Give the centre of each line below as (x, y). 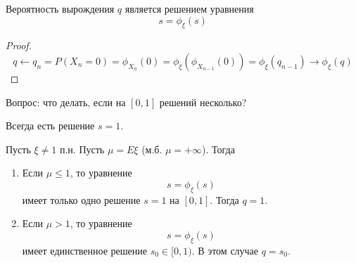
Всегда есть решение (50, 126)
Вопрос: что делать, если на (66, 102)
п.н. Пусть (82, 149)
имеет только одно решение (81, 199)
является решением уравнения (189, 8)
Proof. (19, 45)
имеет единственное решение (85, 250)
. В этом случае (225, 250)
